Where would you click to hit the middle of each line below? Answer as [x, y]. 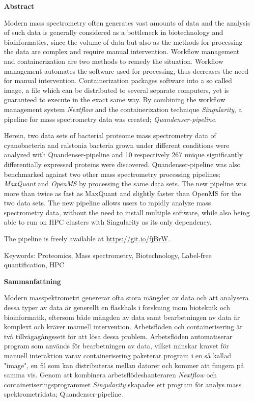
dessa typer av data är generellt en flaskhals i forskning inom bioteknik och [117, 307]
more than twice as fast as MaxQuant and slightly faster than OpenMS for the [123, 193]
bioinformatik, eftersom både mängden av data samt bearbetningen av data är [122, 317]
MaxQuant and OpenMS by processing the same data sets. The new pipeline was [126, 184]
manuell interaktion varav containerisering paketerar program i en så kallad [118, 355]
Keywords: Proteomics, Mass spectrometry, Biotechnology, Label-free [108, 255]
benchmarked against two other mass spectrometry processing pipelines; [112, 174]
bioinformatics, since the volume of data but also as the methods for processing [123, 42]
